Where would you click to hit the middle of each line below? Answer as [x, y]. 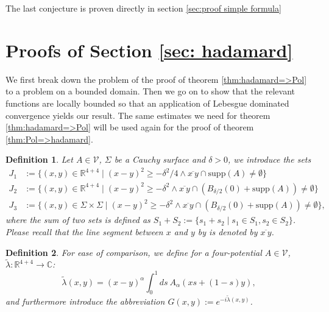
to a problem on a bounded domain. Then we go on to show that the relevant [150, 91]
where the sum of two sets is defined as [78, 220]
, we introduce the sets [270, 159]
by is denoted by [228, 232]
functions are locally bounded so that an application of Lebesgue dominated [147, 103]
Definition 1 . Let [39, 159]
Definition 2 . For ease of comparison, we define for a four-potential [134, 252]
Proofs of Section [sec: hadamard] [149, 50]
